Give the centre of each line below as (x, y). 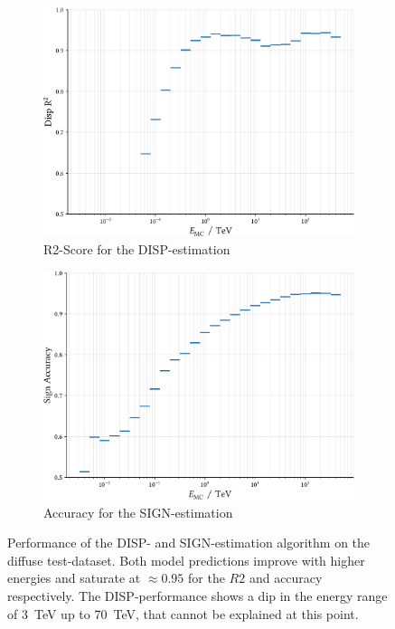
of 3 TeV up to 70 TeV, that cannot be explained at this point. (183, 613)
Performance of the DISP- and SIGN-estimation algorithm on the (189, 543)
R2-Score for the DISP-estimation (137, 248)
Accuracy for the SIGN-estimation (138, 512)
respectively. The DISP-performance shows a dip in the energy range (197, 596)
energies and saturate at (74, 578)
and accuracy (286, 578)
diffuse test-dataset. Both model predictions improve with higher (186, 560)
